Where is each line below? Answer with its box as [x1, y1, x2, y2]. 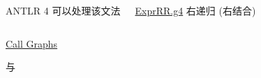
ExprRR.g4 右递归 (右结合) [135, 3, 256, 17]
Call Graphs [6, 36, 58, 50]
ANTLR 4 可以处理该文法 [6, 3, 121, 17]
